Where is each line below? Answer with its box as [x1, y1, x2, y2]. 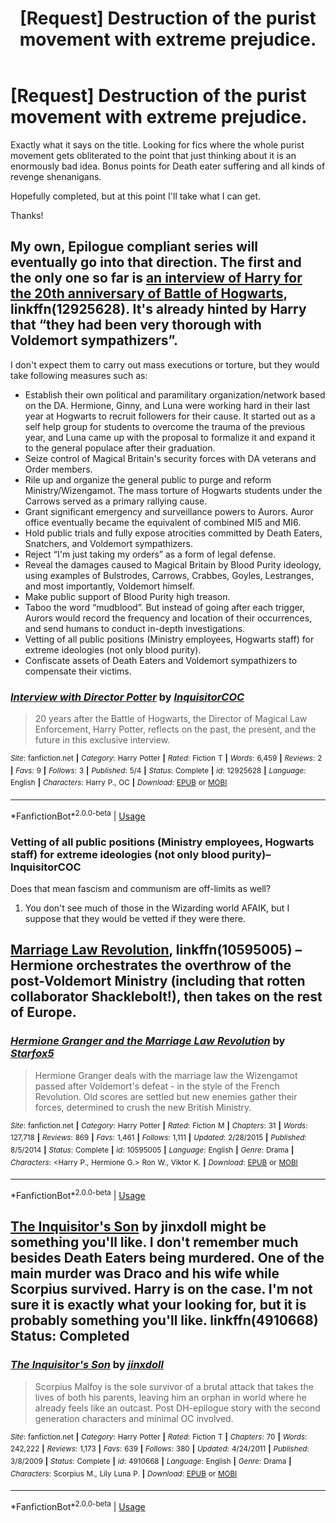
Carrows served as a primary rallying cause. [24, 495, 208, 507]
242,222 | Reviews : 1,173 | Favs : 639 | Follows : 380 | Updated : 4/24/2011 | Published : [10, 1444, 310, 1454]
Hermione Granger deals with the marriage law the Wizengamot [34, 1069, 298, 1081]
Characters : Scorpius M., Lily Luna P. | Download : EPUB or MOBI [10, 1468, 238, 1479]
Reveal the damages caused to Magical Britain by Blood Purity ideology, [24, 558, 322, 571]
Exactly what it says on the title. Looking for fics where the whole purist [10, 138, 305, 151]
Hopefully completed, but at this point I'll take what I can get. [10, 190, 262, 202]
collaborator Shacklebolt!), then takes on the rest [10, 988, 323, 1006]
